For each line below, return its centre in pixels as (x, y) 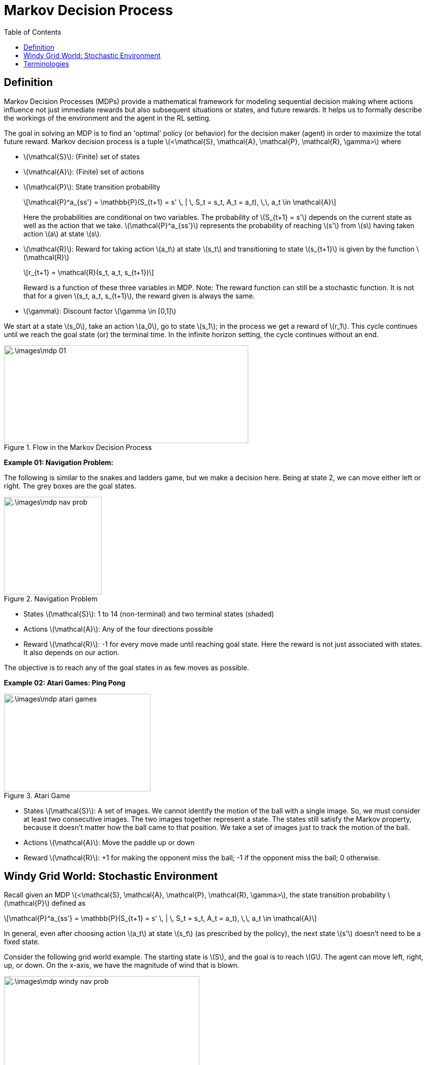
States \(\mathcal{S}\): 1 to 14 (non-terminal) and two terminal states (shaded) (149, 614)
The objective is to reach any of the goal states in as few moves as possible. (127, 667)
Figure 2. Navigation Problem (51, 598)
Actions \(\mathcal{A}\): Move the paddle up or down (109, 842)
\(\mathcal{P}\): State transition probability (92, 187)
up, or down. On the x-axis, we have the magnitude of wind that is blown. (122, 965)
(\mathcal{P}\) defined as (45, 903)
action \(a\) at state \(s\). (63, 234)
